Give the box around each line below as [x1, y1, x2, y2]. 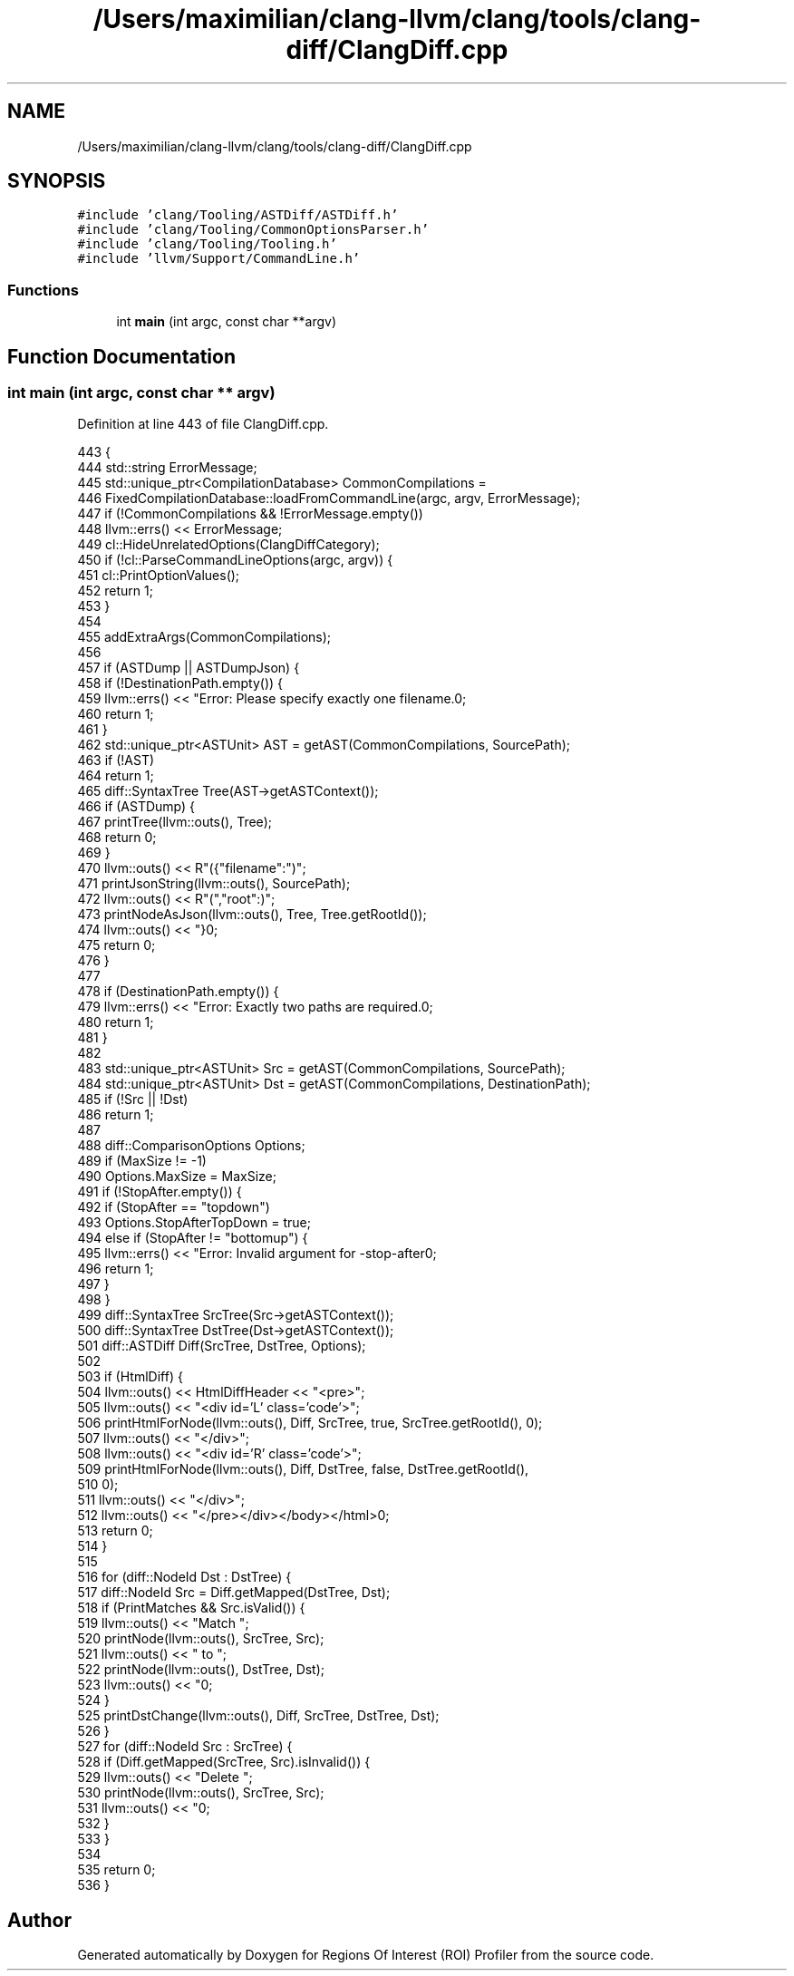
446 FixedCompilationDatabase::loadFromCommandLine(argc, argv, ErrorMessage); [77, 490, 581, 507]
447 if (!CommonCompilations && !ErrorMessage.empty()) [77, 506, 423, 522]
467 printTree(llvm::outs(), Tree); [77, 814, 272, 830]
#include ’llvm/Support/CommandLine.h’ [77, 251, 361, 266]
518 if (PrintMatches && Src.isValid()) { [77, 1600, 305, 1616]
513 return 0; [77, 1523, 153, 1539]
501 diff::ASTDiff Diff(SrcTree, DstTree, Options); [77, 1338, 366, 1354]
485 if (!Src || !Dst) [77, 1091, 189, 1108]
